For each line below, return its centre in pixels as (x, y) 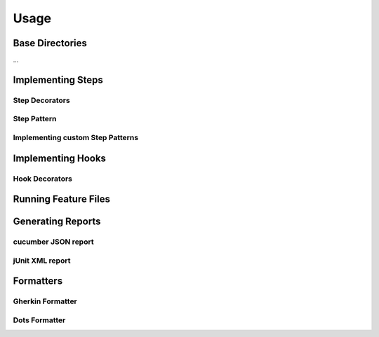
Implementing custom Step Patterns (76, 137)
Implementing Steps (58, 80)
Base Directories (50, 43)
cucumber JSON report (53, 242)
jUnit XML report (42, 261)
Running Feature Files (61, 199)
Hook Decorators (43, 179)
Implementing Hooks (60, 158)
